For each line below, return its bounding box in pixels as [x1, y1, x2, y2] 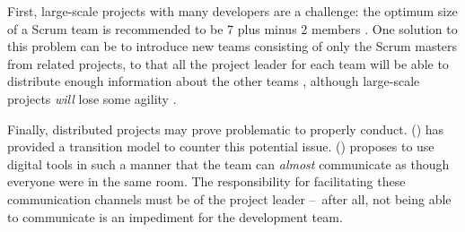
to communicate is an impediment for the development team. [7, 207, 343, 226]
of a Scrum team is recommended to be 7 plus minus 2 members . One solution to [7, 19, 458, 38]
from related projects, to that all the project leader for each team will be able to [7, 54, 449, 73]
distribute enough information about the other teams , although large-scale [7, 72, 420, 90]
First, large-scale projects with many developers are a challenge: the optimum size [7, 2, 458, 20]
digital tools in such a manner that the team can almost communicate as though [7, 154, 450, 173]
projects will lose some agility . [7, 89, 177, 107]
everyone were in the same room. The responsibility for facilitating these [7, 172, 406, 191]
